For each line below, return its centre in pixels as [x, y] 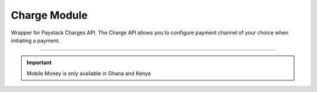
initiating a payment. [35, 40]
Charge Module [49, 15]
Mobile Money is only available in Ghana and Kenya [89, 73]
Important [39, 63]
